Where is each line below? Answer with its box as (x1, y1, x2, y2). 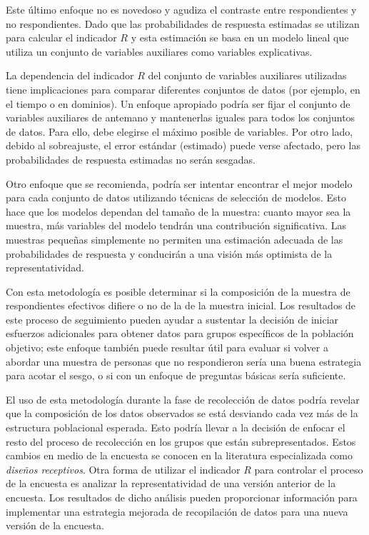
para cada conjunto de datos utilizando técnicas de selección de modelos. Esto (6, 190, 346, 205)
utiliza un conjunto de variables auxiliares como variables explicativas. (6, 44, 313, 59)
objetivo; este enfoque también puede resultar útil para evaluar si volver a (6, 340, 328, 355)
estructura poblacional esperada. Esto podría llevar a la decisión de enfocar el (6, 420, 345, 435)
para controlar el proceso (254, 461, 363, 476)
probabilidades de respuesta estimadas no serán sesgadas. (6, 151, 256, 166)
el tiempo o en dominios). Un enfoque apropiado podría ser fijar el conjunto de (6, 96, 350, 111)
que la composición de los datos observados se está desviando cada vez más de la (6, 406, 358, 421)
